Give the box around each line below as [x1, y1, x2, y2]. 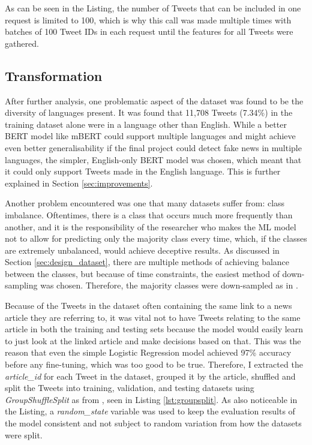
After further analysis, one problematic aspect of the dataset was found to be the [5, 94, 304, 107]
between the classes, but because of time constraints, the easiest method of [5, 267, 280, 279]
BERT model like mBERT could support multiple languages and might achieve [5, 130, 296, 142]
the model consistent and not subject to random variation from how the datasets [5, 417, 302, 429]
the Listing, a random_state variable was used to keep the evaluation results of [5, 405, 295, 417]
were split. [5, 428, 43, 441]
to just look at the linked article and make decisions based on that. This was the [5, 334, 301, 347]
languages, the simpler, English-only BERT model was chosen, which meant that [5, 153, 302, 166]
